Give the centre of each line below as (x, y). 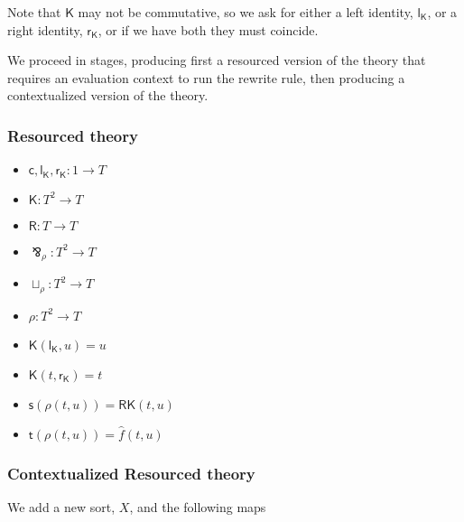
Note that (34, 12)
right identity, (45, 29)
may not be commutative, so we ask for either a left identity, (246, 12)
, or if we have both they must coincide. (208, 29)
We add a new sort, (61, 507)
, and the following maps (198, 507)
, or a (442, 12)
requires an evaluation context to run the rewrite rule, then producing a (206, 77)
